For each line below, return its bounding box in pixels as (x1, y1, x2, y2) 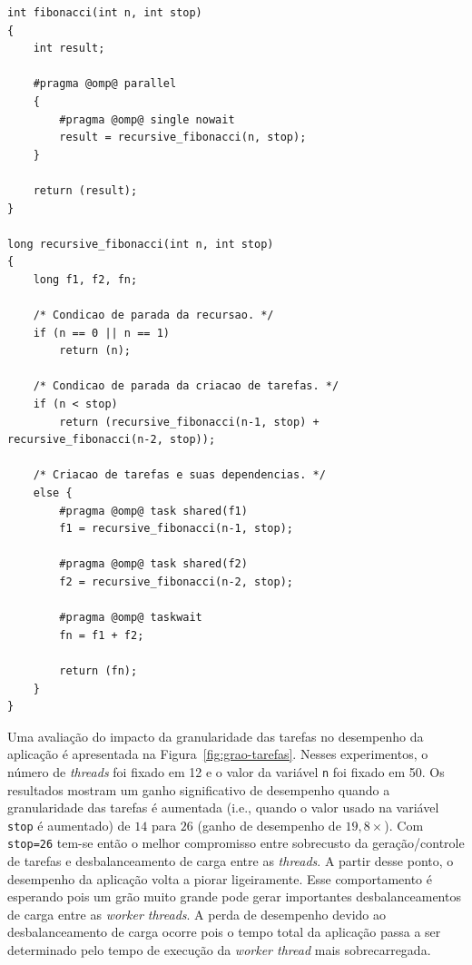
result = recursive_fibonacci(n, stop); (59, 131, 307, 144)
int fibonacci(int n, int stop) (7, 6, 202, 19)
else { (33, 487, 73, 500)
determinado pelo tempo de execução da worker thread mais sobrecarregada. (7, 940, 431, 960)
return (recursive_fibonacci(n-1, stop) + (59, 415, 320, 428)
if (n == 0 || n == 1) (33, 326, 170, 340)
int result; (33, 42, 105, 55)
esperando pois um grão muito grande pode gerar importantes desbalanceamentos (7, 887, 461, 906)
